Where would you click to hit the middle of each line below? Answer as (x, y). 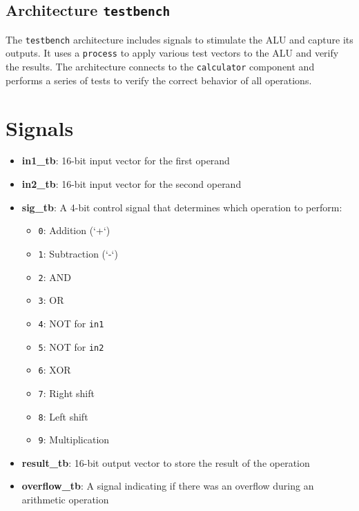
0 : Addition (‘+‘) (74, 230)
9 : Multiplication (74, 440)
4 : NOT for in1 (71, 323)
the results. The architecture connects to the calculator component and (160, 67)
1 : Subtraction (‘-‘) (78, 253)
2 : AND (55, 277)
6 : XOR (55, 370)
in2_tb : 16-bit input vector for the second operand (132, 184)
